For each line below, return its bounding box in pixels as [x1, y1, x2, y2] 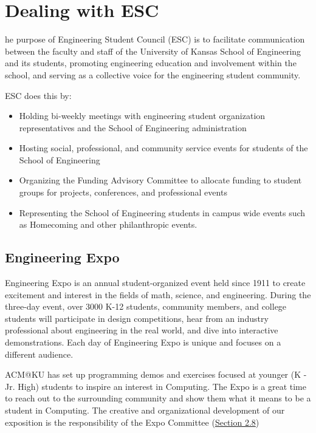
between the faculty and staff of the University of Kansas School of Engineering [5, 44, 301, 57]
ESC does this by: [5, 89, 72, 101]
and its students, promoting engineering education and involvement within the [5, 56, 297, 69]
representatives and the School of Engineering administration [19, 121, 247, 134]
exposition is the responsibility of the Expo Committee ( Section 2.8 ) [5, 415, 259, 428]
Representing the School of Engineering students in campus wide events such [19, 206, 306, 219]
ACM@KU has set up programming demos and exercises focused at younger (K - [5, 368, 307, 381]
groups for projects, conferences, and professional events [19, 186, 227, 199]
